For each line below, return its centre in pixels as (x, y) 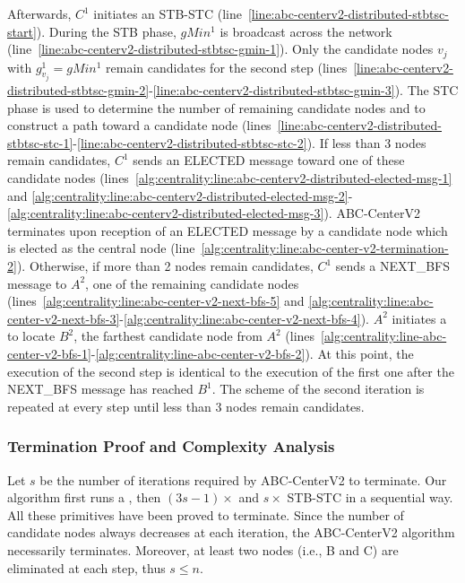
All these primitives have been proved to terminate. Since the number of (206, 514)
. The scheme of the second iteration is (318, 389)
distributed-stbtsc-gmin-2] (78, 90)
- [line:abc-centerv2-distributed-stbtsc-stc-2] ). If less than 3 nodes (250, 142)
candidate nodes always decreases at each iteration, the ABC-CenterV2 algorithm (231, 532)
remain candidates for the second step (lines (227, 67)
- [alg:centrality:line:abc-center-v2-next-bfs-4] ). (244, 318)
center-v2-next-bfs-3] (64, 318)
